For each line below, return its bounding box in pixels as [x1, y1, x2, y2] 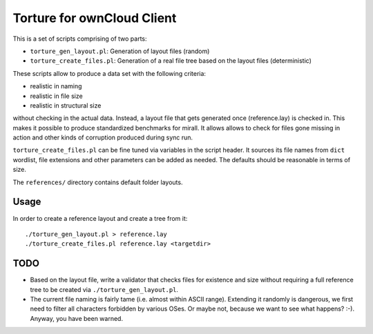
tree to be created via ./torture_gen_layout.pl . [30, 285, 179, 293]
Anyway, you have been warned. [30, 314, 124, 322]
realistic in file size [30, 92, 83, 100]
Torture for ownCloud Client [12, 10, 177, 26]
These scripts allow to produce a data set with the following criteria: [12, 69, 207, 77]
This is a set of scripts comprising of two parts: [12, 35, 148, 43]
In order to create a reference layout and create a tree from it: [12, 214, 188, 222]
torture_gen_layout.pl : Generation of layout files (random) [30, 47, 210, 55]
